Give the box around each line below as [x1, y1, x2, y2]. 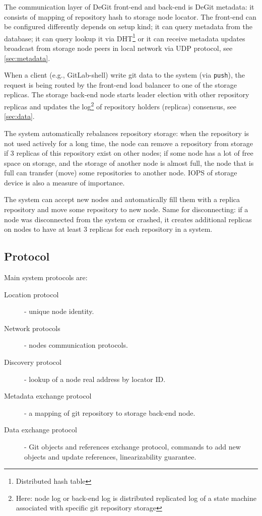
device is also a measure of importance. [4, 177, 125, 187]
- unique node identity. [24, 306, 94, 316]
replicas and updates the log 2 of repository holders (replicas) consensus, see [4, 100, 236, 111]
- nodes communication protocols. [24, 340, 128, 350]
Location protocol [4, 289, 59, 299]
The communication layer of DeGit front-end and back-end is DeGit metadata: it [4, 2, 254, 12]
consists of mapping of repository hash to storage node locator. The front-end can [4, 11, 256, 22]
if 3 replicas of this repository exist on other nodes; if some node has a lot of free [4, 148, 253, 158]
